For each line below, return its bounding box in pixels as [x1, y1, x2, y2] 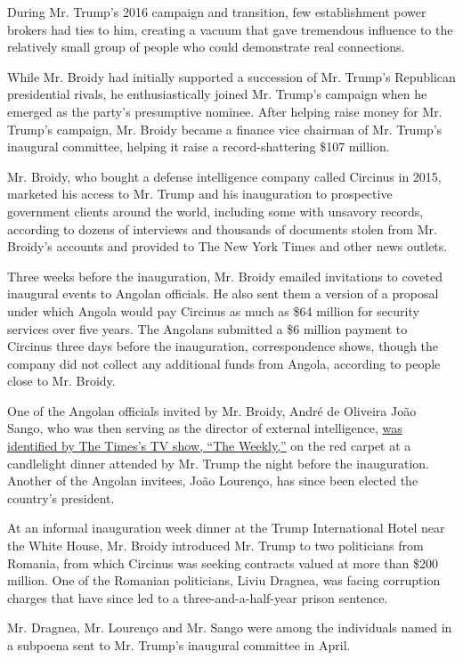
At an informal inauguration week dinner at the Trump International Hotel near [7, 518, 445, 537]
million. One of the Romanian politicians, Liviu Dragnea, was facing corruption [7, 571, 441, 590]
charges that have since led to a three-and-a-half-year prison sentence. [7, 588, 388, 607]
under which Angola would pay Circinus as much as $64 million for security [7, 301, 419, 320]
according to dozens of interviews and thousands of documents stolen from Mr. [7, 219, 437, 238]
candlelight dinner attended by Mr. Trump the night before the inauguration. [7, 453, 429, 472]
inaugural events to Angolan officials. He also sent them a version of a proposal [7, 284, 439, 303]
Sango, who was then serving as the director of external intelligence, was [7, 419, 402, 437]
